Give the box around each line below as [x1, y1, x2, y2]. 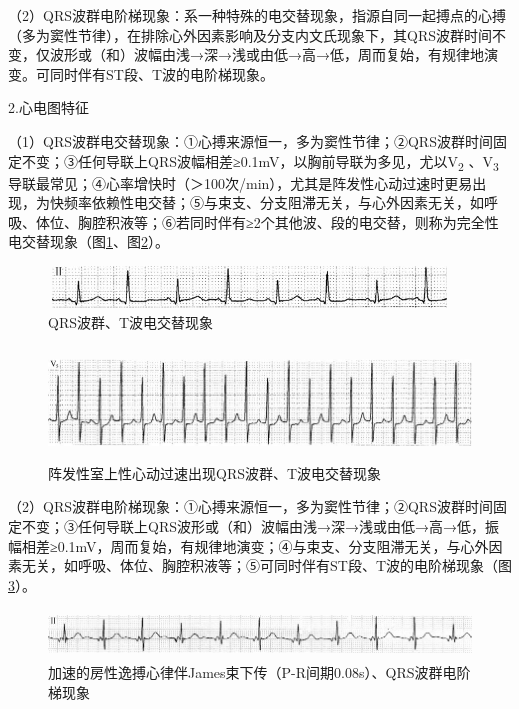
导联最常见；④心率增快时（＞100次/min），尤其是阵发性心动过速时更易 [8, 172, 473, 193]
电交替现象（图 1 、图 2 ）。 [8, 231, 169, 252]
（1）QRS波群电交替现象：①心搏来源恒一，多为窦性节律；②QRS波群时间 [8, 130, 493, 151]
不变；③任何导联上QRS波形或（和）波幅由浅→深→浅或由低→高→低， [21, 516, 485, 537]
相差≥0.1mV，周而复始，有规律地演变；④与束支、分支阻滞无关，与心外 [21, 535, 489, 556]
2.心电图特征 [8, 97, 89, 118]
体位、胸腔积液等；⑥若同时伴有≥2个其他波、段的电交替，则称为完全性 [35, 211, 499, 232]
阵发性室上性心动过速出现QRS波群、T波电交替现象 [48, 462, 382, 483]
